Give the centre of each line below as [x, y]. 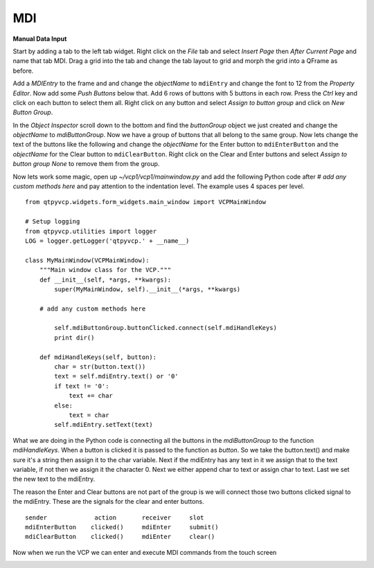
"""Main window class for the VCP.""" [105, 270]
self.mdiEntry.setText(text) [104, 425]
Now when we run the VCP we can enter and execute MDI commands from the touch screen [145, 552]
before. [23, 71]
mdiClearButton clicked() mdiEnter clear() [120, 537]
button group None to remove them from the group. [86, 164]
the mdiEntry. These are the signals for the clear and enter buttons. [108, 502]
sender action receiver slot [115, 517]
